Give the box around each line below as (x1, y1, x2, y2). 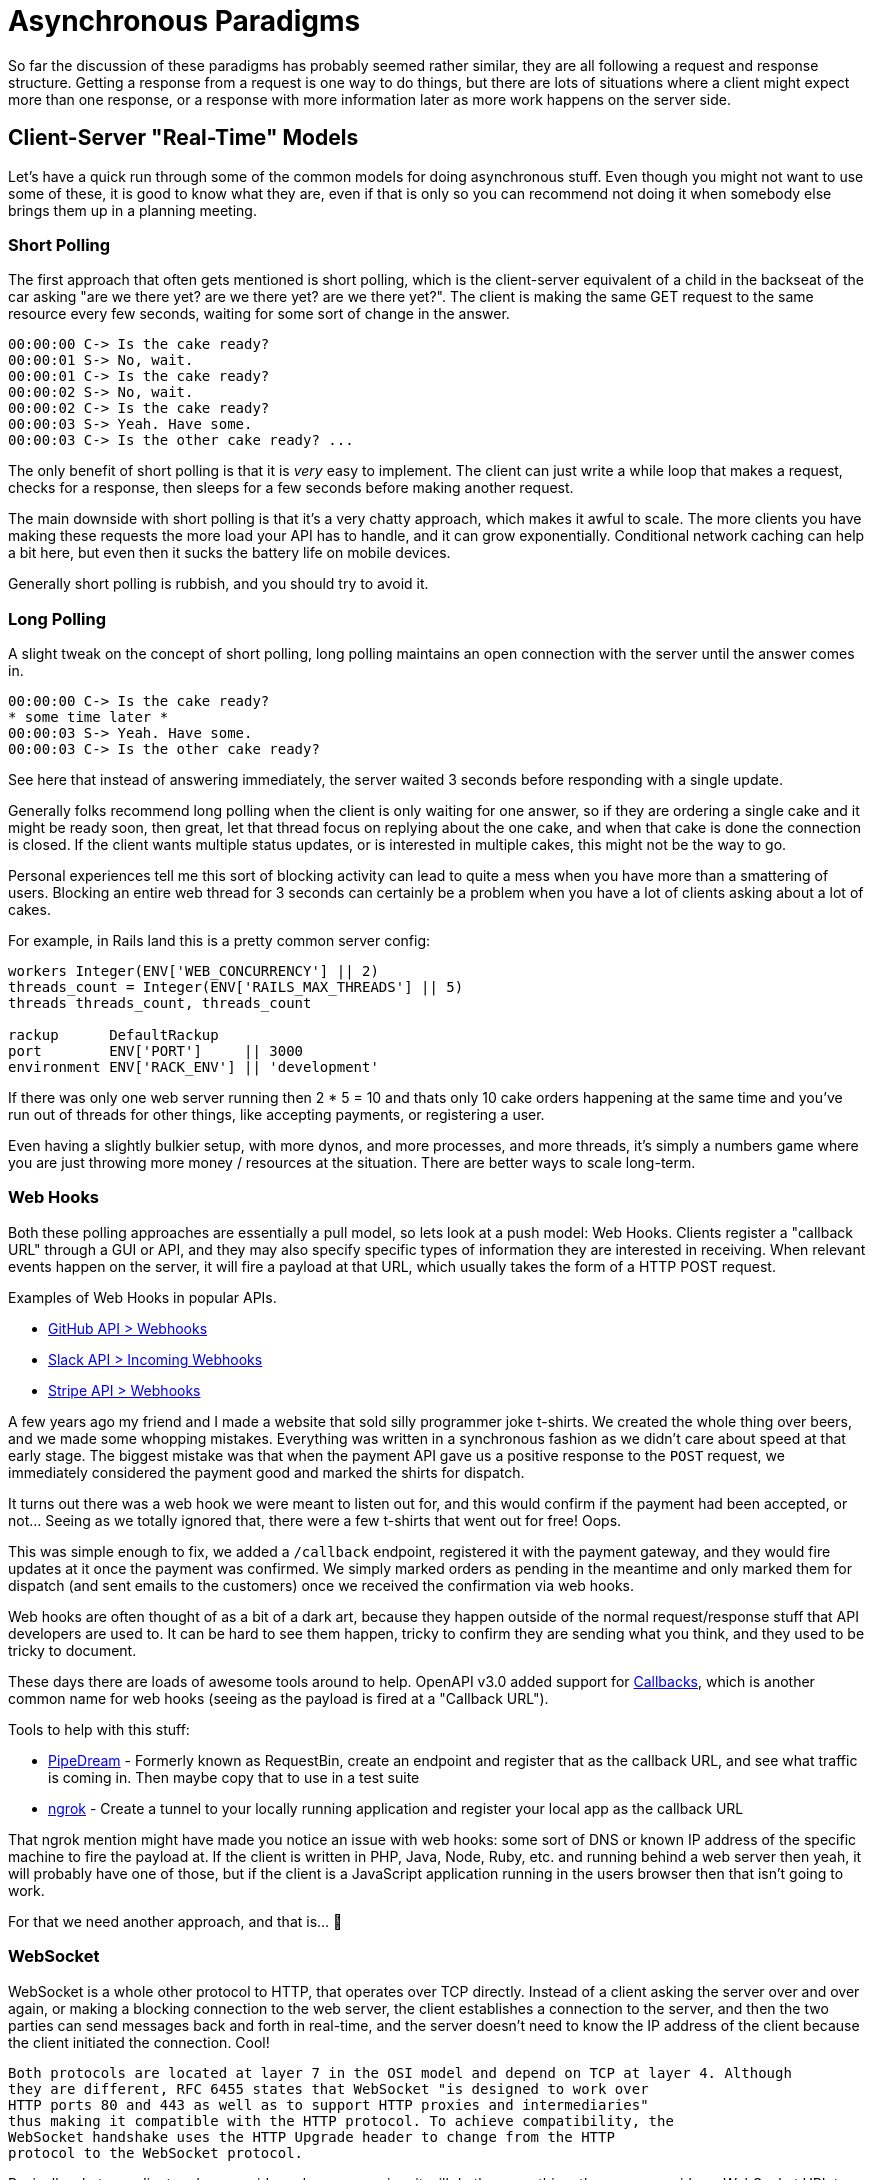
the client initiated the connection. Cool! (8, 2033, 270, 2051)
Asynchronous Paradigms (8, 4, 361, 38)
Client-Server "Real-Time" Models (8, 125, 359, 151)
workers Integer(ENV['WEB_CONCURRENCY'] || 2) (8, 963, 379, 980)
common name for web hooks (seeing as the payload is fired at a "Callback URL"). (8, 1689, 549, 1707)
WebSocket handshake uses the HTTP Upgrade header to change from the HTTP (8, 2128, 615, 2145)
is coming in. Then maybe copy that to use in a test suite (48, 1768, 420, 1786)
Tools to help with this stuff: (8, 1720, 190, 1738)
